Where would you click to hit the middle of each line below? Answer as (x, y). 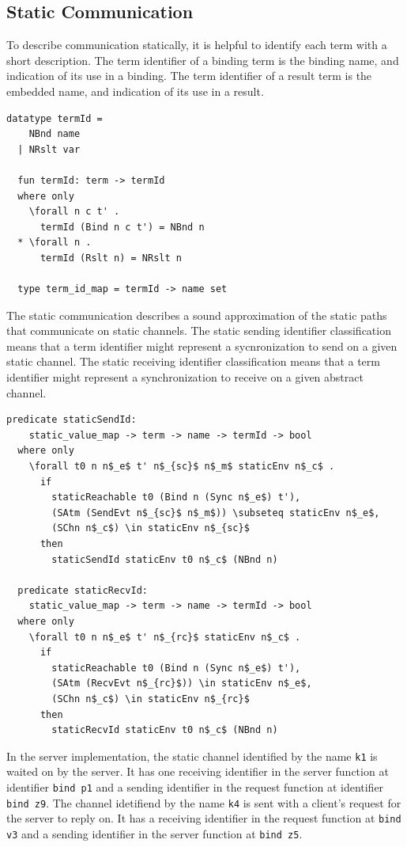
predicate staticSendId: (72, 420)
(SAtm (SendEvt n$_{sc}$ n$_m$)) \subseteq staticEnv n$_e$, (216, 513)
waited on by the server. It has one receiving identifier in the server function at (198, 771)
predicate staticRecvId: (83, 590)
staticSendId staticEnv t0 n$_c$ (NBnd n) (165, 559)
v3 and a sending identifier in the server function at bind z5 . (155, 833)
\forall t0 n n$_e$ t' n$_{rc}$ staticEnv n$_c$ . (165, 637)
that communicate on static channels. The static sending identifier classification (199, 330)
